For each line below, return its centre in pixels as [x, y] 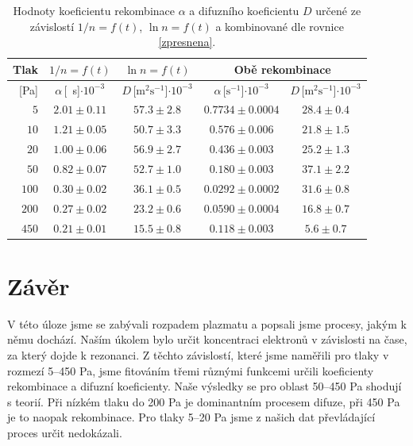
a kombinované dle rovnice [280, 26]
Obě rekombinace [282, 69]
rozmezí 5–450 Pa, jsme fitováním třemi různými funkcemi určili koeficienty [191, 370]
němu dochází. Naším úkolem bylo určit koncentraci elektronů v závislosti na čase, [207, 339]
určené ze [338, 10]
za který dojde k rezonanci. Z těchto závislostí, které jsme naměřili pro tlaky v [198, 354]
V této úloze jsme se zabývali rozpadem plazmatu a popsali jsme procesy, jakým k [207, 323]
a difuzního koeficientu [244, 10]
